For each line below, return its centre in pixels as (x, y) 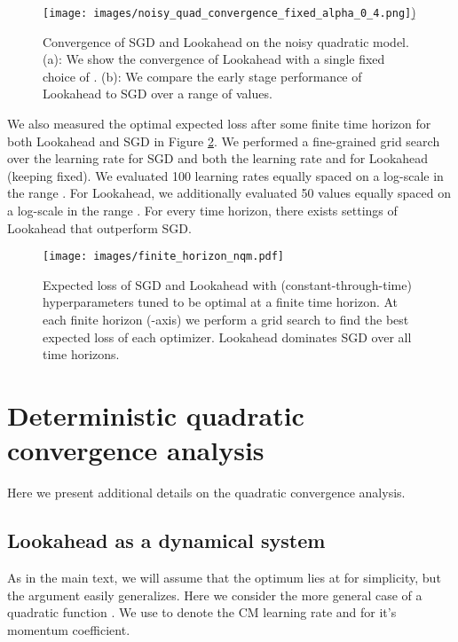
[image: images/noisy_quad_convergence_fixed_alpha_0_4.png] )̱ (229, 12)
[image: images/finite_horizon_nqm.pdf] (164, 257)
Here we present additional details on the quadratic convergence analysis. (206, 493)
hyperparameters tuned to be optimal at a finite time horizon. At (221, 302)
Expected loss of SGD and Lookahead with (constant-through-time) (227, 284)
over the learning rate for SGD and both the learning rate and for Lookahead (218, 158)
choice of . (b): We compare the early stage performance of (202, 76)
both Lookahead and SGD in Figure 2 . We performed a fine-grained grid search (224, 141)
